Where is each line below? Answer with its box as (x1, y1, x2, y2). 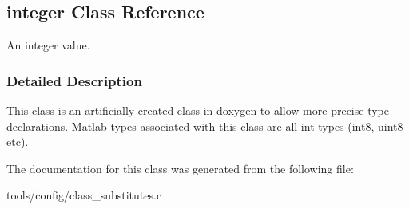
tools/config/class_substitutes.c (6, 187, 162, 203)
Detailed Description (6, 70, 142, 90)
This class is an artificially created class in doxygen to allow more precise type (6, 102, 389, 119)
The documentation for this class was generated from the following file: (6, 160, 354, 176)
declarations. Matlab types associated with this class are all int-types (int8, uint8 (6, 117, 403, 134)
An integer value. (6, 37, 90, 53)
